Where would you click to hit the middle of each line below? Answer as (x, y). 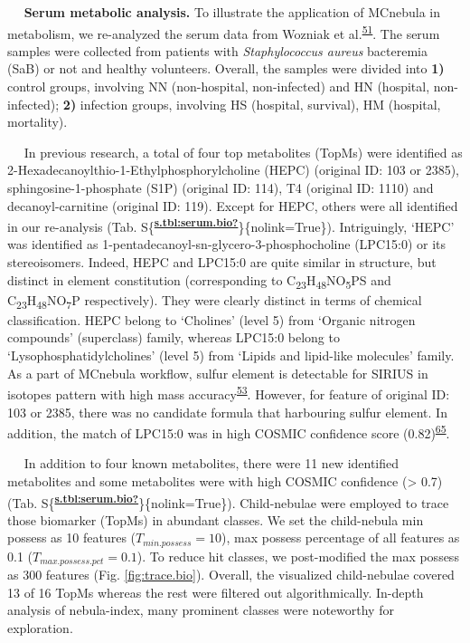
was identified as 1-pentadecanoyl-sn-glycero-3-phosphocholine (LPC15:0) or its (227, 244)
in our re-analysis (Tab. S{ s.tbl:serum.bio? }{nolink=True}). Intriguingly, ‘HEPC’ (231, 225)
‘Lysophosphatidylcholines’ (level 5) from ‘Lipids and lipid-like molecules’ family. (231, 355)
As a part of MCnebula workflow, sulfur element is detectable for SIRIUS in (218, 373)
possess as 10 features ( (72, 537)
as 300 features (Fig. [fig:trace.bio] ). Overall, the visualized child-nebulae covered (231, 575)
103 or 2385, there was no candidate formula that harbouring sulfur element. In (227, 412)
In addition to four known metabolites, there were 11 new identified (211, 463)
